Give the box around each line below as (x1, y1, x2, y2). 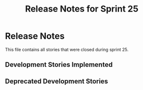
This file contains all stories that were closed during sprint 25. (5, 46, 129, 52)
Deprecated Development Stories (5, 77, 108, 85)
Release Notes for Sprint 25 (25, 3, 139, 15)
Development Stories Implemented (5, 60, 113, 69)
